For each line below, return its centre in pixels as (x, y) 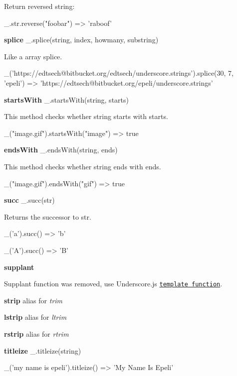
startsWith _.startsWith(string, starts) (66, 99)
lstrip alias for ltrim (35, 317)
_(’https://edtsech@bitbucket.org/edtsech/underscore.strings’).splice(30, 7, (119, 73)
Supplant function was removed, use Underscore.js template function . (113, 284)
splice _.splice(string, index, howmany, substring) (81, 40)
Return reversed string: (39, 6)
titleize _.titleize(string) (43, 350)
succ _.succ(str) (29, 200)
